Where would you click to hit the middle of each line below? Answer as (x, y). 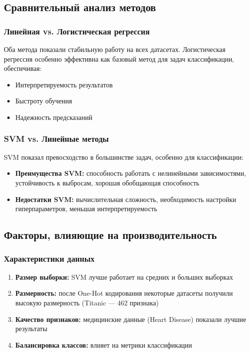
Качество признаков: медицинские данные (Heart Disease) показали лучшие (131, 319)
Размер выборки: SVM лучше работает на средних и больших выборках (124, 277)
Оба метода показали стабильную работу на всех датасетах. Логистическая (115, 49)
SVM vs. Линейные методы (57, 139)
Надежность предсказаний (54, 117)
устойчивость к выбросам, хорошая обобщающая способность (107, 182)
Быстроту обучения (44, 101)
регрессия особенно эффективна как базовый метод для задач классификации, (119, 59)
